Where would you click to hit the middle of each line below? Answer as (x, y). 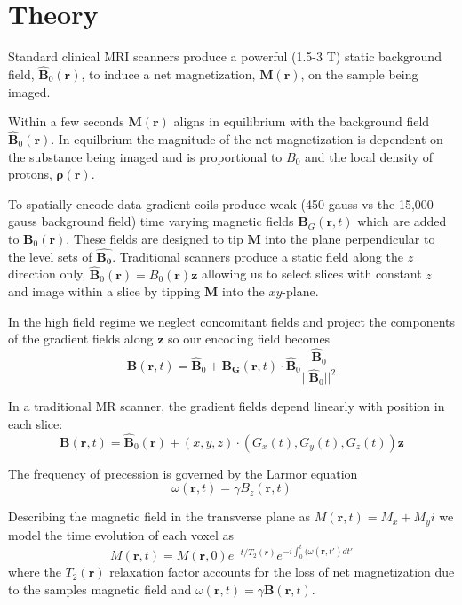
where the (35, 572)
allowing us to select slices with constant (312, 274)
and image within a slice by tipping (104, 291)
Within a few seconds (66, 121)
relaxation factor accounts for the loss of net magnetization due (282, 572)
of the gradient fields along (81, 339)
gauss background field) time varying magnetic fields (151, 221)
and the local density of (368, 156)
